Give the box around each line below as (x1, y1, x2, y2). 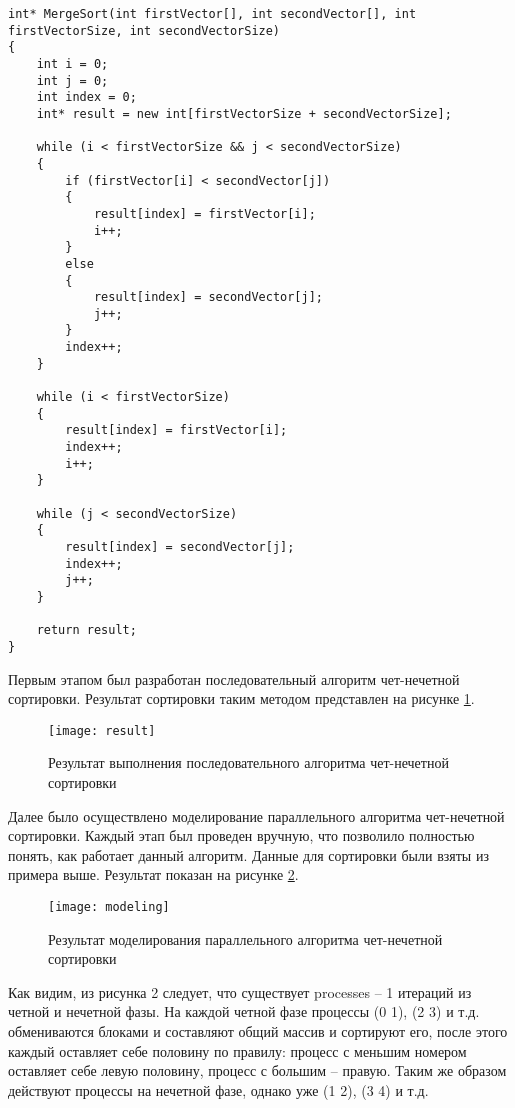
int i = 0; (36, 56, 109, 71)
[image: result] (48, 723, 156, 738)
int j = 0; (36, 73, 109, 88)
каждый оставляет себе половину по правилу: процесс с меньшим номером (8, 1040, 467, 1061)
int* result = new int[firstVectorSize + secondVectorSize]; (36, 106, 452, 121)
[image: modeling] (48, 900, 170, 914)
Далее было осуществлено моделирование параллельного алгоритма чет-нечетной (8, 805, 505, 826)
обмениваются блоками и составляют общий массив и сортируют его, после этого (8, 1021, 508, 1042)
